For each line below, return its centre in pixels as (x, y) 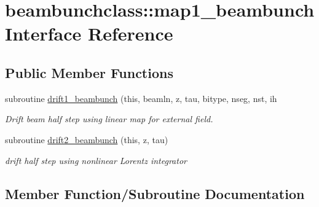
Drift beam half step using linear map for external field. (109, 119)
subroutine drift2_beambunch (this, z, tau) (87, 139)
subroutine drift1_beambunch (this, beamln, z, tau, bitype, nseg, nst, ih (141, 98)
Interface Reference (89, 33)
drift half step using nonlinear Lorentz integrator (96, 160)
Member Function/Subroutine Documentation (155, 193)
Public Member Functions (89, 72)
